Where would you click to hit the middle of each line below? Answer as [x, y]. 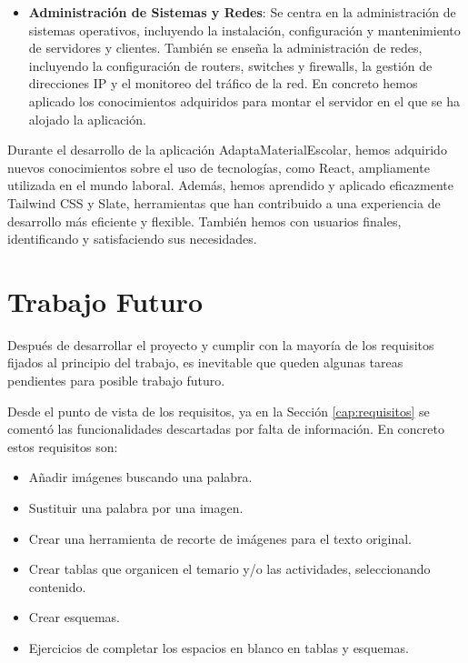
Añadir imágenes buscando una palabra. [140, 477]
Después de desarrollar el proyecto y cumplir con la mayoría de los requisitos [221, 344]
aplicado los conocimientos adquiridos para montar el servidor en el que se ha [244, 100]
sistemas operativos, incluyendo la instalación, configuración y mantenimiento [244, 30]
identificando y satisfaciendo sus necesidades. [132, 239]
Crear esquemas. [74, 617]
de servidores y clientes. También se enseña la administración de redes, [225, 48]
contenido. [57, 586]
